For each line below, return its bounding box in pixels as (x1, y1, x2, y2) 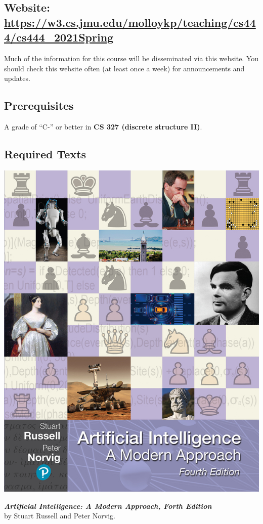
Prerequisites (4, 98, 74, 113)
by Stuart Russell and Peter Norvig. (4, 510, 116, 521)
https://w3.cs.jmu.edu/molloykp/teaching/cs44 (4, 14, 256, 30)
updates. (4, 73, 30, 83)
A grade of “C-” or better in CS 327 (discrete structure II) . (4, 121, 202, 132)
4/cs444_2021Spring (4, 29, 114, 45)
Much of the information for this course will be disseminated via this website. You (4, 53, 259, 63)
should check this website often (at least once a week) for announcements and (4, 63, 245, 73)
